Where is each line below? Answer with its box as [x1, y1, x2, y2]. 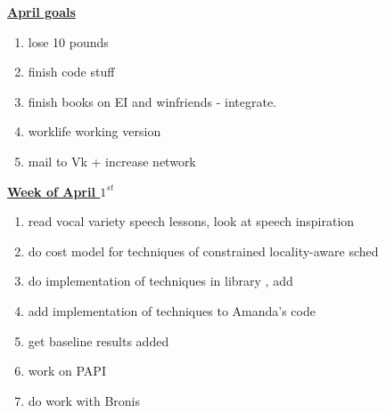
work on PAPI [28, 361, 106, 380]
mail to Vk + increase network [28, 151, 196, 170]
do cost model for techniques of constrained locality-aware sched [28, 241, 379, 260]
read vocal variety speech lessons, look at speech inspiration [28, 212, 355, 231]
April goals [7, 3, 76, 20]
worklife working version [28, 122, 161, 141]
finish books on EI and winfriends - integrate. [28, 92, 277, 110]
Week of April [7, 182, 95, 200]
